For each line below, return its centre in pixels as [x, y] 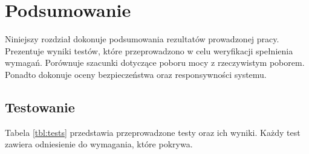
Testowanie [40, 107]
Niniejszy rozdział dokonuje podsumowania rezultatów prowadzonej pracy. [142, 39]
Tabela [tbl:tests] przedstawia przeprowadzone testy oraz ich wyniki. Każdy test [153, 132]
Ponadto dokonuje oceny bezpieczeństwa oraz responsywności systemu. [136, 74]
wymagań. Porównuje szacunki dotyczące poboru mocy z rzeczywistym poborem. [155, 63]
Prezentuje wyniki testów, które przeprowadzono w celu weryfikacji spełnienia [149, 50]
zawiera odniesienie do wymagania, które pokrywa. [99, 144]
